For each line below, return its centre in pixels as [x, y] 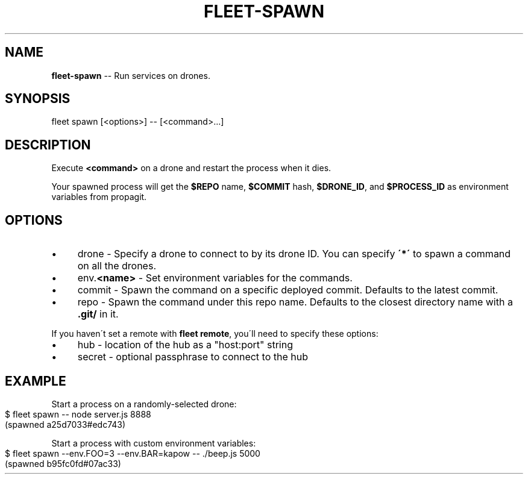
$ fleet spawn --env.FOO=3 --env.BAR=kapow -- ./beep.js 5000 [133, 453]
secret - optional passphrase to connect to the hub [193, 357]
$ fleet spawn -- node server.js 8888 [78, 414]
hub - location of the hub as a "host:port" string [185, 345]
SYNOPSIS [38, 99]
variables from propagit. [99, 197]
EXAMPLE [36, 381]
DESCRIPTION [48, 145]
